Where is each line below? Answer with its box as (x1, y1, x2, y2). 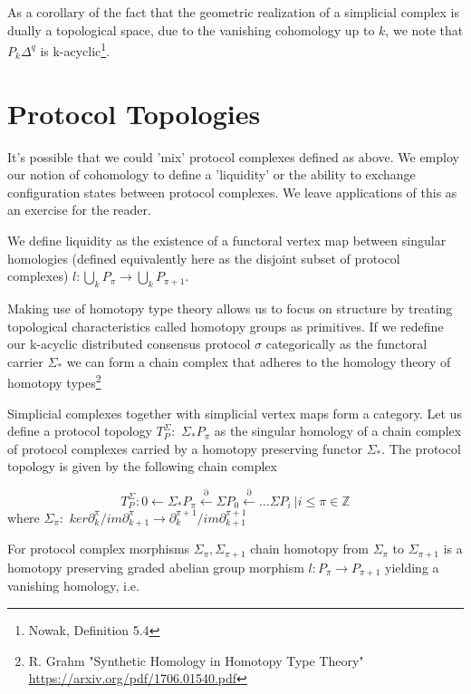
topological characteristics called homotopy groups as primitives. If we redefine (7, 316, 444, 335)
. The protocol (381, 439, 461, 458)
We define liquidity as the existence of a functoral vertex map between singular (7, 230, 447, 249)
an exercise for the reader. (7, 200, 151, 219)
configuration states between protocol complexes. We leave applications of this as (7, 182, 457, 201)
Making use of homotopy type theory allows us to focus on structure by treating (7, 298, 453, 317)
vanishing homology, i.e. (7, 576, 139, 595)
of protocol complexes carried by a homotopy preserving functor (7, 439, 363, 458)
